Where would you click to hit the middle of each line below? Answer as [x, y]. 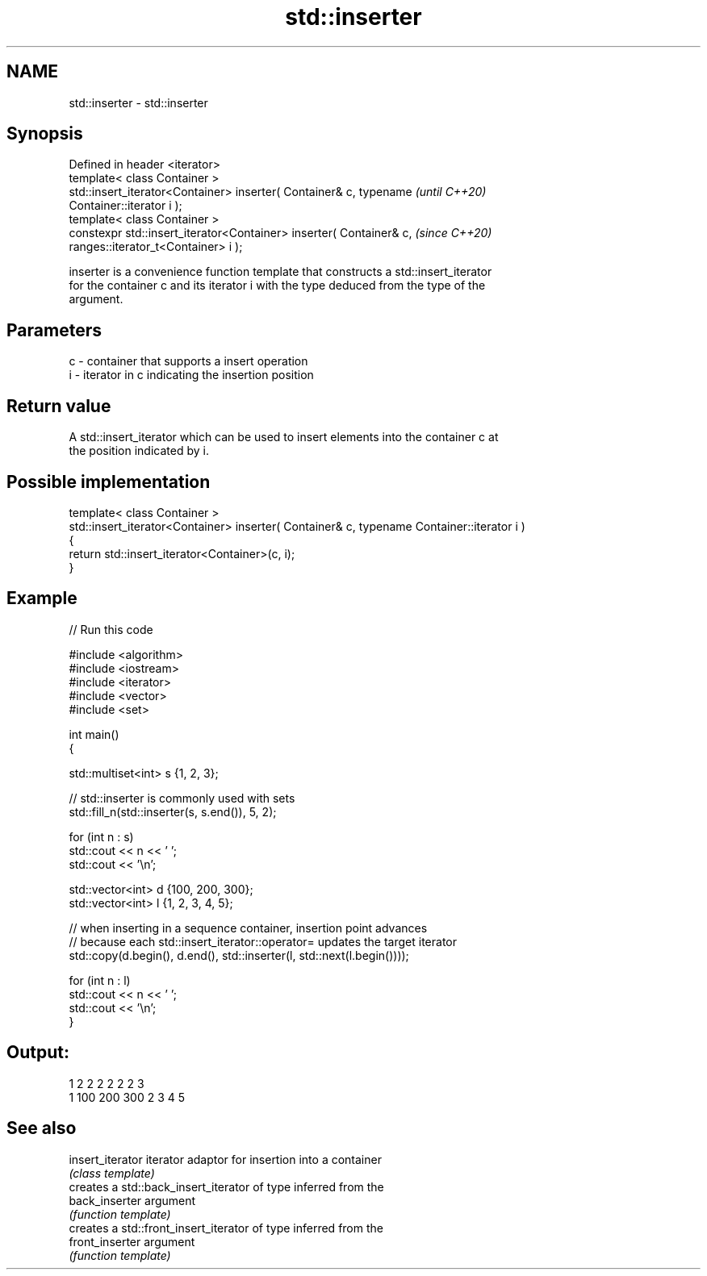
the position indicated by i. [139, 451]
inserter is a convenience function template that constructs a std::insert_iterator [280, 272]
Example [42, 598]
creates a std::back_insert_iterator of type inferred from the [226, 1186]
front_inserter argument [132, 1241]
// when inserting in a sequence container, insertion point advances [248, 928]
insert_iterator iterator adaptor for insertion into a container [225, 1159]
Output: [38, 1053]
